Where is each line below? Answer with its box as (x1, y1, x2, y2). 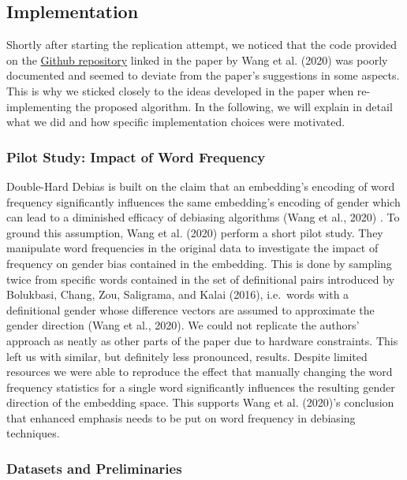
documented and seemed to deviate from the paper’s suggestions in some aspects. (6, 67, 400, 84)
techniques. (6, 425, 60, 441)
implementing (6, 98, 72, 114)
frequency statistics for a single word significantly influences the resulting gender (6, 378, 395, 395)
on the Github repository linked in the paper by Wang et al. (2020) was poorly (6, 51, 388, 68)
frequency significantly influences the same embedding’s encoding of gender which (6, 193, 401, 210)
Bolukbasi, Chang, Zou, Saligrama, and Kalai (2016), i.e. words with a (6, 286, 349, 303)
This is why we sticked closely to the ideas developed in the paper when (6, 82, 354, 99)
